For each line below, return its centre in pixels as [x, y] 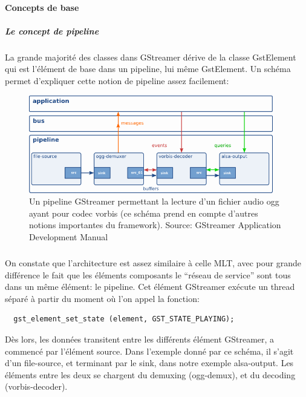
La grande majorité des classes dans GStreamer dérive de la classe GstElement [151, 57]
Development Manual [69, 237]
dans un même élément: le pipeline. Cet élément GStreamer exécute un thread [150, 287]
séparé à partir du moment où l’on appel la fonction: [102, 298]
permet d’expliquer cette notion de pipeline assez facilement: [117, 80]
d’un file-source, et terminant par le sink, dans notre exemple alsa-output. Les [149, 363]
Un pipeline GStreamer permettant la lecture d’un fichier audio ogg [154, 201]
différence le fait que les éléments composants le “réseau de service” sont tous [148, 274]
